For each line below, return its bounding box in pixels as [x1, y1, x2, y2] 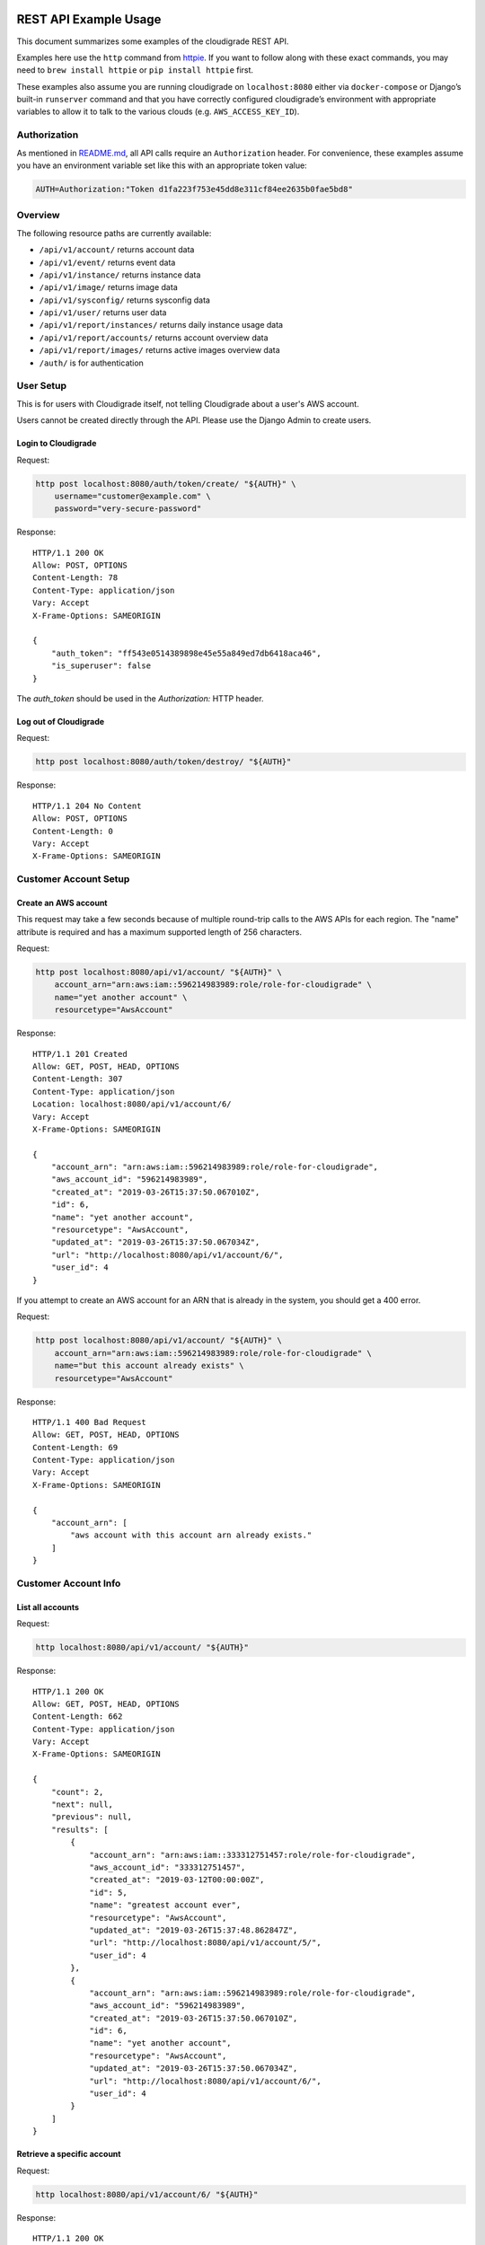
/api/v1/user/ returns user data [39, 307, 167, 318]
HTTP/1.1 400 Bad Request [32, 1417, 147, 1427]
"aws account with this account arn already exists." [70, 1530, 313, 1540]
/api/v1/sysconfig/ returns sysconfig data [39, 295, 211, 305]
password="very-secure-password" [54, 504, 202, 514]
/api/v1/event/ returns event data [39, 257, 176, 268]
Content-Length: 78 [32, 573, 119, 583]
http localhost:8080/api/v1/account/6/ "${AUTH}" [35, 2189, 259, 2199]
